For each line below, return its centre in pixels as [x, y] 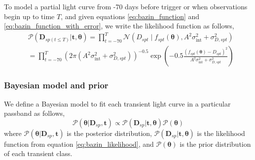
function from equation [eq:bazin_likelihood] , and [79, 144]
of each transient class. [38, 153]
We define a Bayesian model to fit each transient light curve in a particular [117, 103]
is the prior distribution [215, 144]
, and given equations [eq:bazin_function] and [130, 16]
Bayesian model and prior [56, 85]
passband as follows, [35, 113]
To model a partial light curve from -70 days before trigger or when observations [126, 6]
